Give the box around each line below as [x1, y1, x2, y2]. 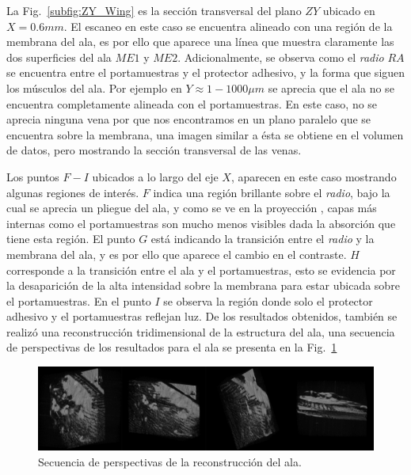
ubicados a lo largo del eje [92, 168, 219, 184]
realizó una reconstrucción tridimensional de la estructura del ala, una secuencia [6, 323, 395, 340]
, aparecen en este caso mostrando [230, 168, 397, 184]
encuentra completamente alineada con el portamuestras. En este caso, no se [6, 95, 378, 112]
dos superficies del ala [6, 48, 112, 65]
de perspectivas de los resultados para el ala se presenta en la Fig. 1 [6, 339, 337, 355]
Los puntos [6, 168, 59, 184]
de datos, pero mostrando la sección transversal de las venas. [6, 142, 302, 158]
